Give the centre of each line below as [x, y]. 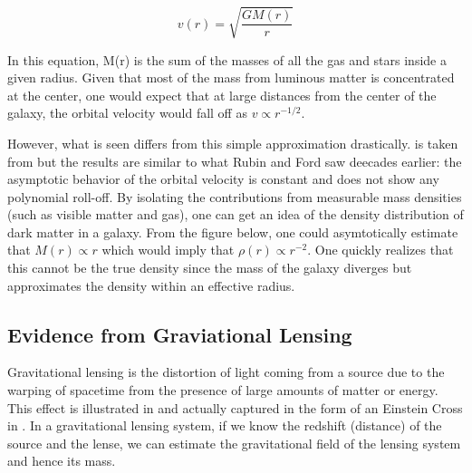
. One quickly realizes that [380, 250]
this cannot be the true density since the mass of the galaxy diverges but [210, 268]
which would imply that [168, 250]
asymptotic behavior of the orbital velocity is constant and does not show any [223, 179]
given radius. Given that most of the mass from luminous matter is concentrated [231, 77]
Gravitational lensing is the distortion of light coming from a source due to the [226, 372]
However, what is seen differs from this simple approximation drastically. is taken [233, 143]
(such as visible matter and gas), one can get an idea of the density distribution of [236, 214]
